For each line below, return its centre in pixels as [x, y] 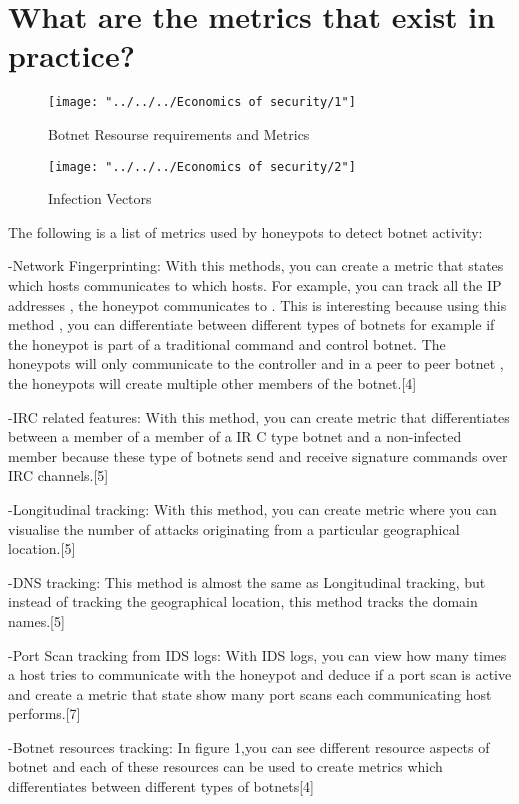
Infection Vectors [100, 198]
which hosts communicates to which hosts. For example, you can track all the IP [255, 285]
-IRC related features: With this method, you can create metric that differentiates [259, 416]
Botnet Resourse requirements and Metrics [179, 133]
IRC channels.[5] [58, 475]
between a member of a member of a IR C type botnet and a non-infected [235, 436]
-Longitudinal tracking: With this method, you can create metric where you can [252, 508]
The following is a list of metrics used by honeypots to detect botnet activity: [245, 231]
